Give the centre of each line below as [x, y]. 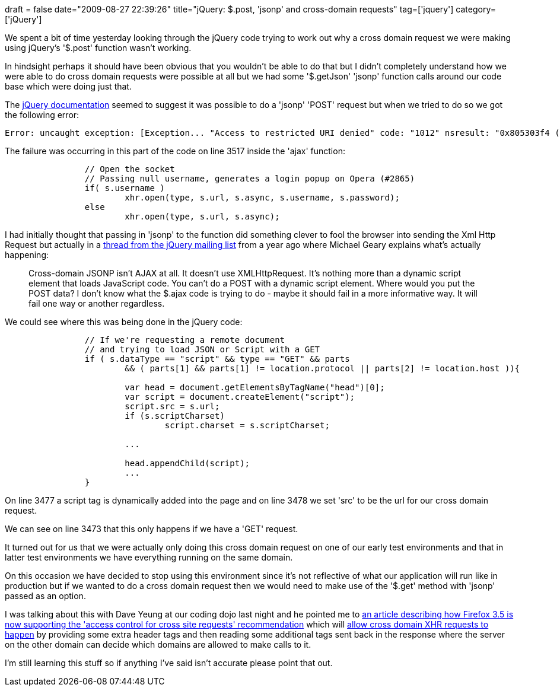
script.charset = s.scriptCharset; [247, 425]
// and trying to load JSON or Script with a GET [202, 349]
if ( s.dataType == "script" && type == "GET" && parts [217, 359]
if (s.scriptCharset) [175, 416]
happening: [27, 255]
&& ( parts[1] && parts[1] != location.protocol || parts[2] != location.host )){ [322, 368]
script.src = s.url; [172, 406]
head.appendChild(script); [187, 463]
